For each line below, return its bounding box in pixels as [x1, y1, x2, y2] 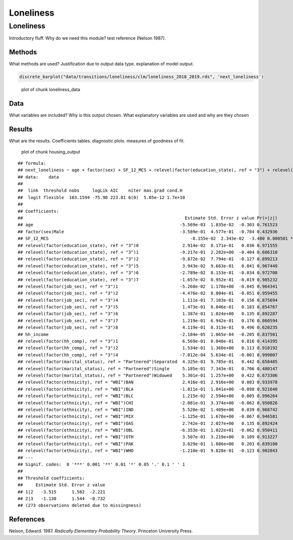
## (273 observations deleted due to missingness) [18, 503, 142, 508]
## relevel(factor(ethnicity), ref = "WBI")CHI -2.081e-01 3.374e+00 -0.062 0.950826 [18, 400, 278, 405]
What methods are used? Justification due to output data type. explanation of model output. [9, 61, 194, 67]
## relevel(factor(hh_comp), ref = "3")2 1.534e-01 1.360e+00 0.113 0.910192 [18, 345, 278, 351]
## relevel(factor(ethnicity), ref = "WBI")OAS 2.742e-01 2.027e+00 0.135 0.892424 [18, 421, 278, 426]
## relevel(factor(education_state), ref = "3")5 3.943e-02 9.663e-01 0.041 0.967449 [18, 263, 278, 269]
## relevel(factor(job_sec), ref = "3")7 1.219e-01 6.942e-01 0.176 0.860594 [18, 318, 278, 323]
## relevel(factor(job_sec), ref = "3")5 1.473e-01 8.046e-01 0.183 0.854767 [18, 304, 278, 310]
